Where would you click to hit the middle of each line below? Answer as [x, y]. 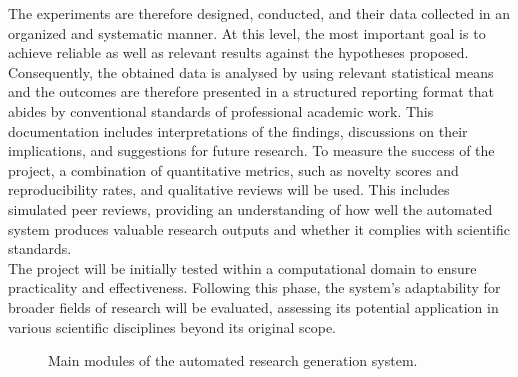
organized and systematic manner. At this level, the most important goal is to [247, 32]
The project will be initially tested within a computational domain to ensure [242, 267]
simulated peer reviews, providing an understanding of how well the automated [250, 208]
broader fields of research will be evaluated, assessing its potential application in [253, 306]
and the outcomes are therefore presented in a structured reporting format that [251, 91]
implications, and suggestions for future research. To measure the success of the [251, 150]
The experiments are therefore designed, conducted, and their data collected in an [259, 13]
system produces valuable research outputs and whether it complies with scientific [259, 228]
